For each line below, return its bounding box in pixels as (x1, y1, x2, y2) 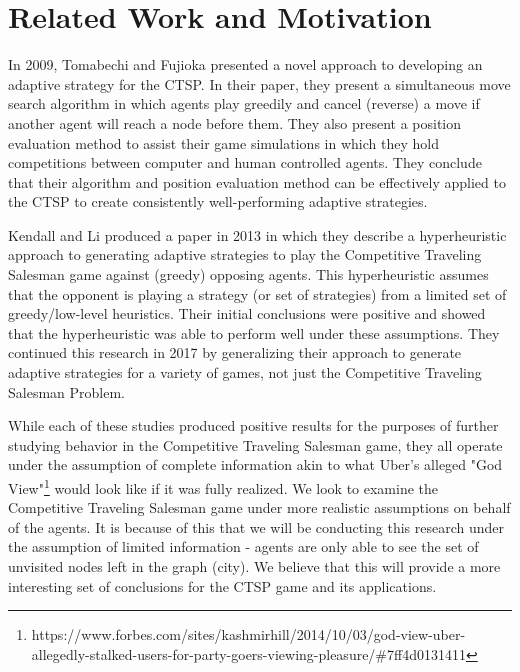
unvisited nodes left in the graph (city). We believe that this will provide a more (8, 556, 501, 577)
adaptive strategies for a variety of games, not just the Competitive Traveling (8, 362, 482, 383)
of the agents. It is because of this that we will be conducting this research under (8, 516, 504, 537)
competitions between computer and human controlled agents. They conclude (8, 152, 482, 173)
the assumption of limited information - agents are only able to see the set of (8, 536, 479, 557)
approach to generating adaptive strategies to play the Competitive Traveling (8, 244, 482, 265)
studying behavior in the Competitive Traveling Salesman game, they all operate (8, 434, 503, 455)
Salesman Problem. (8, 381, 125, 402)
